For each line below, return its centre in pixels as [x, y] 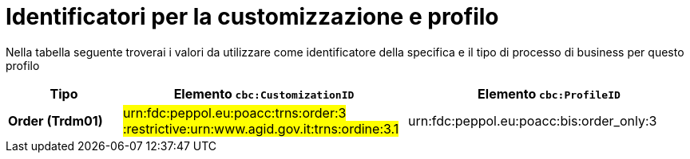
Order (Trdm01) [56, 120]
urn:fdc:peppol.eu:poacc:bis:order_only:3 [532, 120]
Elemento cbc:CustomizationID [264, 93]
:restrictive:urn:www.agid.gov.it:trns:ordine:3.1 [261, 128]
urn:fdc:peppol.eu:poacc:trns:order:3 [234, 112]
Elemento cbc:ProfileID [549, 93]
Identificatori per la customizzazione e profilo [252, 17]
